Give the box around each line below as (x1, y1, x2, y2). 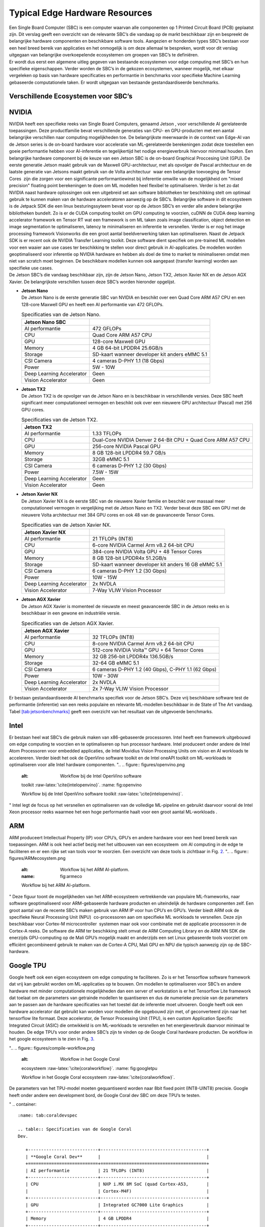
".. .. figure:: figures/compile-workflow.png (9, 1045, 95, 1051)
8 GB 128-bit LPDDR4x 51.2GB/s (92, 555, 167, 561)
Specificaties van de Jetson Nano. (21, 311, 101, 318)
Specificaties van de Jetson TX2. (21, 416, 98, 423)
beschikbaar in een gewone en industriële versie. (21, 610, 121, 616)
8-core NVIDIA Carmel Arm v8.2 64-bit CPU (92, 640, 194, 647)
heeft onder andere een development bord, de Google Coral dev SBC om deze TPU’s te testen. (9, 1092, 201, 1098)
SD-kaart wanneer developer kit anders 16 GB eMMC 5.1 (92, 561, 222, 568)
